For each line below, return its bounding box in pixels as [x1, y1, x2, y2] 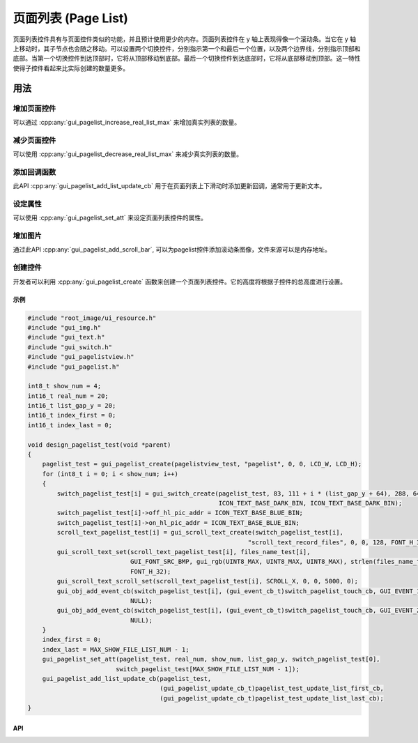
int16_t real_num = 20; [27, 392, 109, 400]
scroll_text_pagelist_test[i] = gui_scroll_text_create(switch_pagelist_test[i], [56, 528, 344, 537]
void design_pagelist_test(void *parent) [27, 441, 171, 449]
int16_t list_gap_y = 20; [27, 401, 116, 410]
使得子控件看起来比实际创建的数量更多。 [13, 63, 129, 72]
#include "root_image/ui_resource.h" [27, 314, 157, 322]
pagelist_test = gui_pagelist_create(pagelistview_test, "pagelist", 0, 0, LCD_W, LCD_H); [42, 460, 362, 468]
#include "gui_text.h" [27, 333, 105, 342]
